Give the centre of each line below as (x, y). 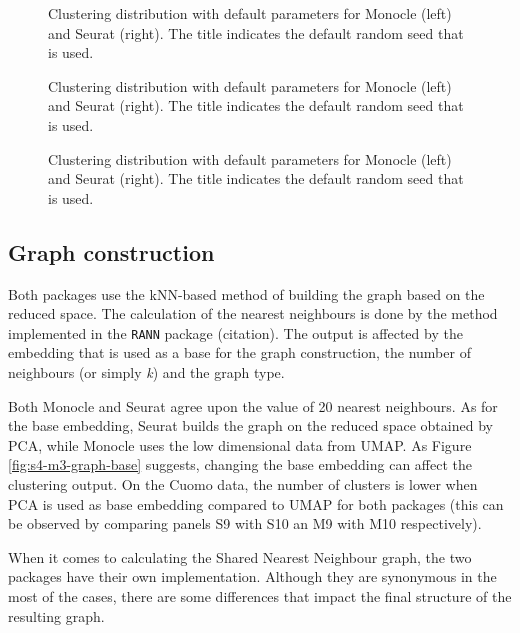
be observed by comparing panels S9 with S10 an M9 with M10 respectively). (245, 523)
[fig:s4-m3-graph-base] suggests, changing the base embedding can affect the (240, 464)
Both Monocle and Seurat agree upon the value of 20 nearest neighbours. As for (253, 405)
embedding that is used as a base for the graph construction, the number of (239, 352)
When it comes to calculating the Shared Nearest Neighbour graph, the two (240, 556)
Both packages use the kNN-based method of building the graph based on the (246, 293)
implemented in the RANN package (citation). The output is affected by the (235, 332)
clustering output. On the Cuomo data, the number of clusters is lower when (243, 483)
